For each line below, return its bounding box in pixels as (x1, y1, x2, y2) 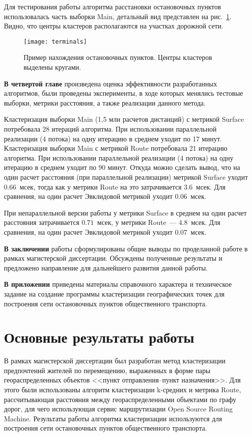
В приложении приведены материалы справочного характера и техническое (4, 279, 232, 289)
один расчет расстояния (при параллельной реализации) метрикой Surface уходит (4, 171, 248, 182)
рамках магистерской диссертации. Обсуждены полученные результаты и (4, 253, 223, 263)
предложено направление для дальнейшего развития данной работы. (4, 262, 208, 272)
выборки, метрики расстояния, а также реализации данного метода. (4, 97, 206, 108)
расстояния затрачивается (4, 217, 80, 227)
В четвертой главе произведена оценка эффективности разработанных (4, 78, 217, 88)
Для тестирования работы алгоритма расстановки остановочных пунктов (4, 1, 221, 11)
